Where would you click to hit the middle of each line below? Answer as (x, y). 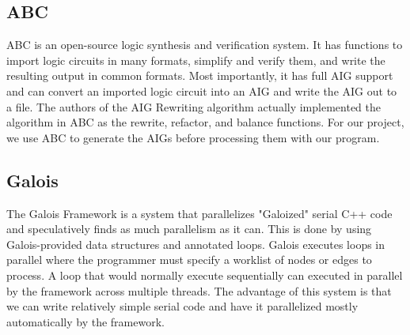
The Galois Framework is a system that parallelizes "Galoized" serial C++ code (199, 213)
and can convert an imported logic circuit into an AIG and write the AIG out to (202, 90)
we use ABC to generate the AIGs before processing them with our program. (193, 137)
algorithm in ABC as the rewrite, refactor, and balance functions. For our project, (205, 122)
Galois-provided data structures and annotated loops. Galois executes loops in (196, 244)
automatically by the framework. (85, 321)
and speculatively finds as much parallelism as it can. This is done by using (189, 229)
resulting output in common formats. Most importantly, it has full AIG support (200, 75)
